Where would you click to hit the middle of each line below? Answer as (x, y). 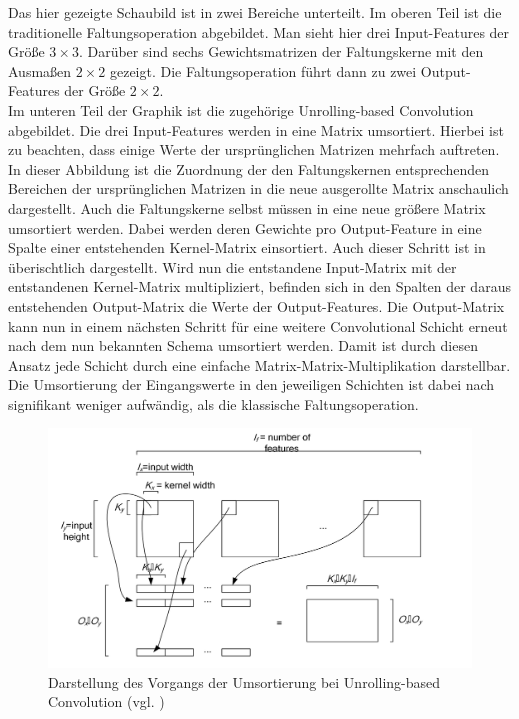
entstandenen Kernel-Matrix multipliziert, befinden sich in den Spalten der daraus (259, 286)
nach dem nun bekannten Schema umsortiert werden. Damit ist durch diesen (243, 345)
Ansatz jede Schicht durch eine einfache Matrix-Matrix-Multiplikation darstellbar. (259, 364)
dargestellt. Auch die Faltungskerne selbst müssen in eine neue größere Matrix (247, 207)
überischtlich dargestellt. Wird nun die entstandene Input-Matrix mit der (232, 266)
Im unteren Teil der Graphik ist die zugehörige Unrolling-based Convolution (241, 109)
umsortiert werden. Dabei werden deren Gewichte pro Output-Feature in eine (245, 227)
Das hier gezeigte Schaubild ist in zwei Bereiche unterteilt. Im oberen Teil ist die (255, 12)
